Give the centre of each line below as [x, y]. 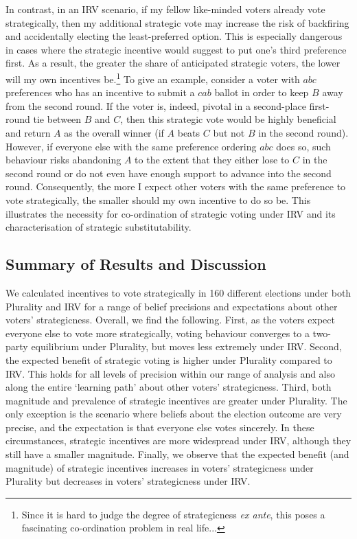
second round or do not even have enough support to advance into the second [169, 173]
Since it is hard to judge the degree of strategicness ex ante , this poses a [173, 514]
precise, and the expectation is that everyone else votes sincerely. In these [160, 427]
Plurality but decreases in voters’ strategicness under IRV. [128, 481]
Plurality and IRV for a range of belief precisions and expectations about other [172, 306]
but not [229, 133]
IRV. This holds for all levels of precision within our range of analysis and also [171, 373]
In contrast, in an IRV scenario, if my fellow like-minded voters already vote [165, 9]
